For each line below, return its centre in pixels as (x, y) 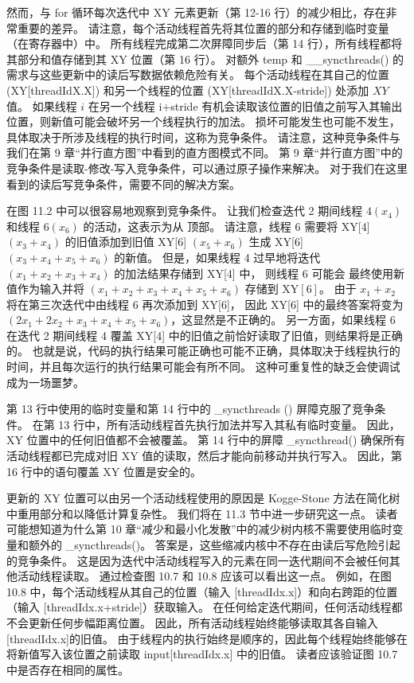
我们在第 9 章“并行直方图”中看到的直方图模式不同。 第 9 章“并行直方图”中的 (205, 152)
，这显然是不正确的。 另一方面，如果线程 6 (283, 320)
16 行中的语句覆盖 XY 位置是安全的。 (104, 471)
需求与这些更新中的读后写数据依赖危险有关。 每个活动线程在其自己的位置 (198, 74)
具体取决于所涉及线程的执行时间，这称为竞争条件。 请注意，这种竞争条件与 (203, 137)
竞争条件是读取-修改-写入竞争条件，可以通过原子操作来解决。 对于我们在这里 (207, 168)
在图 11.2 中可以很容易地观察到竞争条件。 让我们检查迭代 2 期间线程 (185, 211)
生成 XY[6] (276, 242)
